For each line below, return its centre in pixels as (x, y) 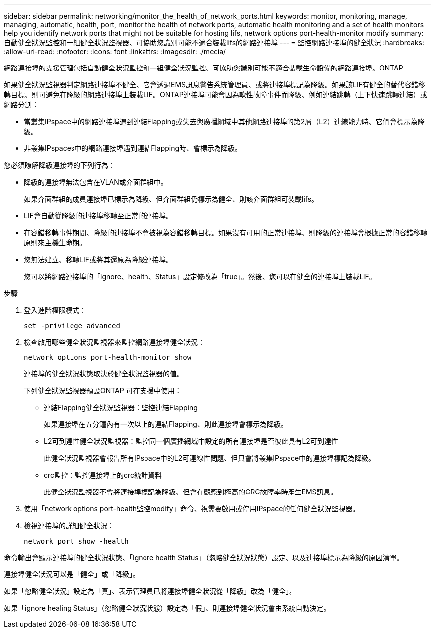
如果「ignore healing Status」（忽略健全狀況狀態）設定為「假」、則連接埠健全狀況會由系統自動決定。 (167, 608)
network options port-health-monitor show (108, 357)
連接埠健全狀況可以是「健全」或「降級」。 (72, 574)
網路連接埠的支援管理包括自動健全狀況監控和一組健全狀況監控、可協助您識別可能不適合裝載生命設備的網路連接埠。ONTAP (204, 68)
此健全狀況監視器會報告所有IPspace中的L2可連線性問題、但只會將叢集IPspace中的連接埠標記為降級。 (210, 458)
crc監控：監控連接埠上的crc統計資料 (103, 475)
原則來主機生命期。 (55, 243)
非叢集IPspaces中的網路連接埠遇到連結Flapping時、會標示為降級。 (133, 148)
